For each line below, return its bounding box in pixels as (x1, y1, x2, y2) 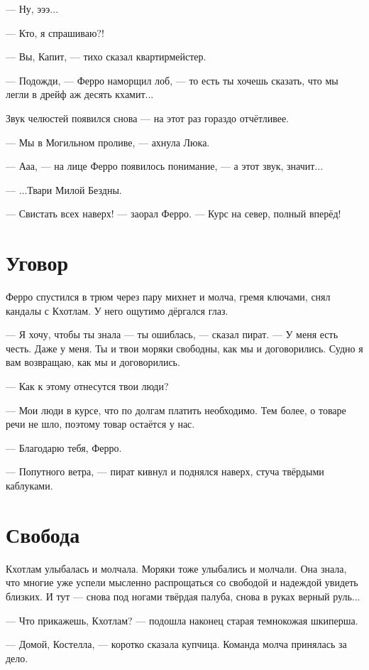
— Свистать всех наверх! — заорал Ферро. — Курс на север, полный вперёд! (6, 206, 341, 221)
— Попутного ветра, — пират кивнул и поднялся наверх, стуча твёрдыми (6, 464, 324, 479)
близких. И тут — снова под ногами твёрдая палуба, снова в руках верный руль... (6, 588, 360, 603)
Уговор (6, 248, 69, 277)
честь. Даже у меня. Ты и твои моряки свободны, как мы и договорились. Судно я (6, 340, 363, 355)
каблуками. (6, 478, 53, 492)
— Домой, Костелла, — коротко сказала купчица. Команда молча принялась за (6, 637, 347, 652)
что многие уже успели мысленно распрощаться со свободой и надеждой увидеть (6, 575, 358, 590)
